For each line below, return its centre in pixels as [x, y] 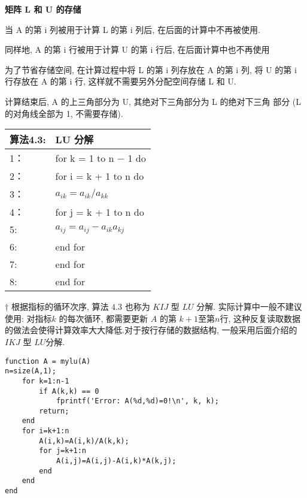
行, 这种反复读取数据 [260, 318]
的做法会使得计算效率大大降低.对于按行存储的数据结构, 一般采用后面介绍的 [151, 330]
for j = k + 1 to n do [100, 212]
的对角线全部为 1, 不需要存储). [64, 113]
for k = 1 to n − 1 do [101, 158]
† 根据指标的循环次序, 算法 [57, 307]
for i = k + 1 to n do [100, 176]
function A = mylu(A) [48, 361]
